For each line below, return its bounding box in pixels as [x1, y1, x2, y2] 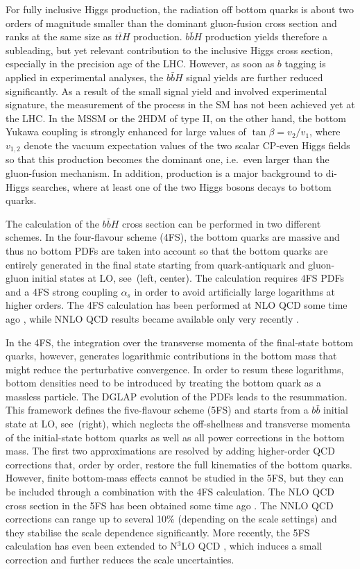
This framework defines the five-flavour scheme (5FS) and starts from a [6, 402, 309, 417]
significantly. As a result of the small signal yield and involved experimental [6, 83, 327, 98]
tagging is [284, 56, 326, 71]
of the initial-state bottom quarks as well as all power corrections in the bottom [6, 430, 345, 444]
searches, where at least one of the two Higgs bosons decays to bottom [32, 179, 332, 194]
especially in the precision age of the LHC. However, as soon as [6, 56, 275, 71]
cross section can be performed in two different [121, 216, 321, 230]
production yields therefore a [205, 29, 328, 44]
